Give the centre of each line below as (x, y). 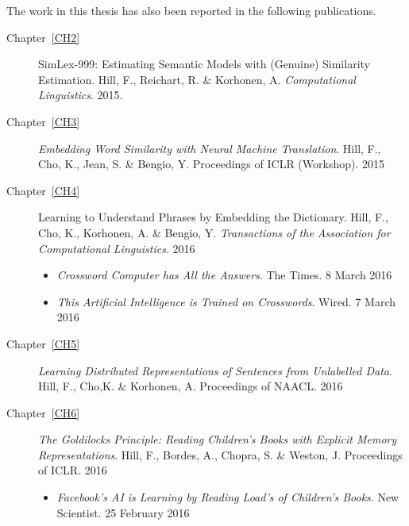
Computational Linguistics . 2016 (117, 248)
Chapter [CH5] (43, 343)
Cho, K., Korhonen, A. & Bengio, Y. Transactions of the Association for (214, 232)
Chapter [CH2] (43, 37)
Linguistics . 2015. (81, 95)
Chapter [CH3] (43, 121)
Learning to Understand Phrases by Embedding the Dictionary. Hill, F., (213, 217)
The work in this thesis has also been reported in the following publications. (191, 10)
